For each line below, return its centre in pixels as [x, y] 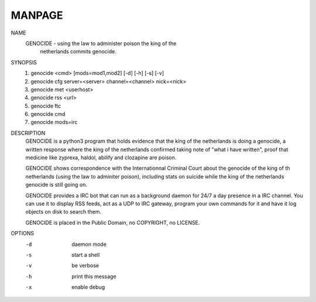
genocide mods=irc [54, 122]
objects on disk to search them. [63, 212]
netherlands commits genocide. [78, 52]
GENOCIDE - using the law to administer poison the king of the [101, 43]
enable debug [88, 287]
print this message [94, 276]
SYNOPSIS [24, 62]
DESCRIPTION [28, 133]
